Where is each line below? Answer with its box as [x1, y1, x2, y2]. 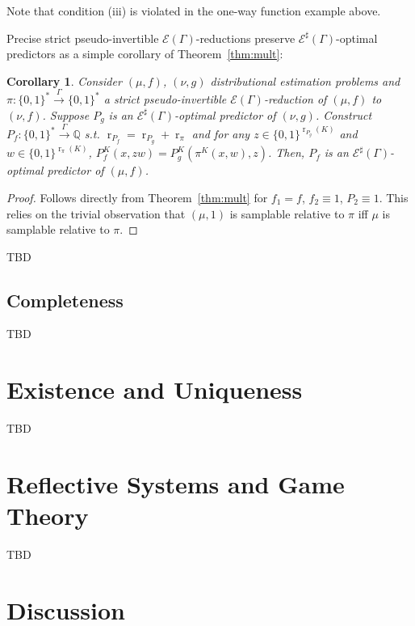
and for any [191, 125, 250, 142]
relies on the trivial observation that [6, 205, 186, 222]
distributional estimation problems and [210, 72, 400, 89]
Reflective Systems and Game [6, 467, 345, 500]
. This [379, 188, 409, 205]
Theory [6, 499, 89, 532]
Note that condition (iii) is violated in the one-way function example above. [6, 2, 381, 19]
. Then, [268, 144, 305, 161]
